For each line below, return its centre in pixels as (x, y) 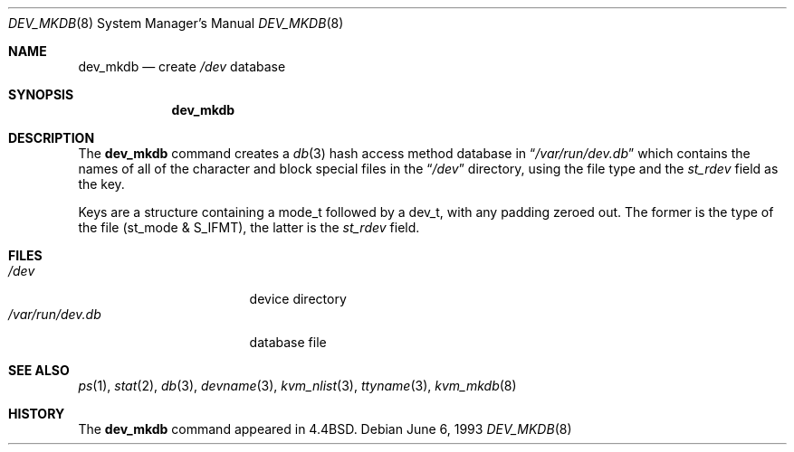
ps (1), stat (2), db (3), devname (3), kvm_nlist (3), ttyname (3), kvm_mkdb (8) (297, 386)
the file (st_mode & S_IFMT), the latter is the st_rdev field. (249, 227)
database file (288, 342)
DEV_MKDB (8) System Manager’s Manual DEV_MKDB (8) (176, 23)
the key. (101, 184)
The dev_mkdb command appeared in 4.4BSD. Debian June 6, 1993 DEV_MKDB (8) (325, 429)
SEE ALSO (39, 370)
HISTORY (37, 414)
